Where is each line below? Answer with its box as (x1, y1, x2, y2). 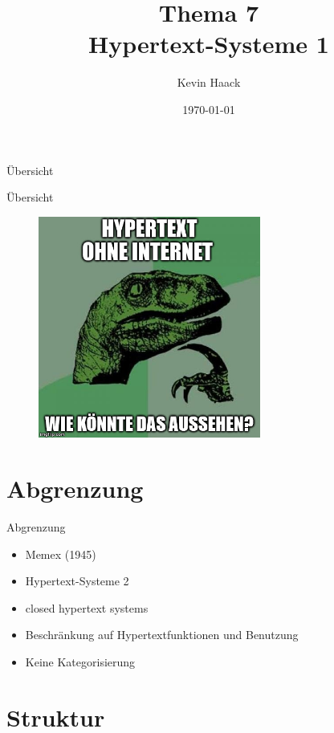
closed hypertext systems (25, 599, 149, 616)
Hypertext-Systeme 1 (88, 27, 329, 60)
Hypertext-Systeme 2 (25, 572, 129, 589)
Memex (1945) (25, 545, 96, 562)
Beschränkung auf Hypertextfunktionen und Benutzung (25, 626, 299, 643)
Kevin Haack (177, 74, 241, 91)
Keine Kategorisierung (25, 653, 136, 670)
